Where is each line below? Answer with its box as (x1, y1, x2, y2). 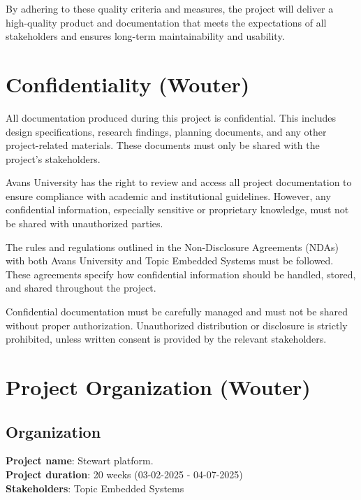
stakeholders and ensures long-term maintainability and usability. (6, 29, 285, 43)
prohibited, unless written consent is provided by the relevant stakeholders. (6, 331, 327, 346)
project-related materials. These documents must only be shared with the (6, 138, 320, 152)
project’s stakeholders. (6, 151, 101, 166)
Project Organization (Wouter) (6, 373, 311, 401)
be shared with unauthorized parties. (6, 216, 163, 231)
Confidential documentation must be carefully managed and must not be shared (6, 304, 348, 319)
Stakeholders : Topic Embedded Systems (6, 480, 184, 495)
